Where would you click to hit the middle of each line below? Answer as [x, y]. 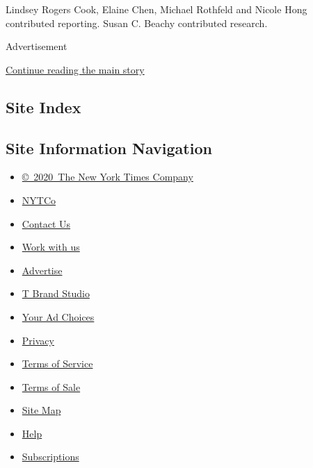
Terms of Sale [51, 386]
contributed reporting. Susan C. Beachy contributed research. [137, 23]
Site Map [41, 410]
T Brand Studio [56, 293]
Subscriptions [50, 457]
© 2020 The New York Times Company [107, 177]
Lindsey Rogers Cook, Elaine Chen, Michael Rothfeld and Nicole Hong [156, 9]
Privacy [38, 340]
